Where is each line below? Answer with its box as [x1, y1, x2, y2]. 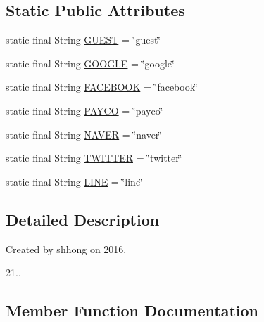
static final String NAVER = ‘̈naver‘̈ [6, 127, 163, 141]
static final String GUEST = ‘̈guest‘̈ [6, 32, 161, 47]
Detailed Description [6, 208, 160, 230]
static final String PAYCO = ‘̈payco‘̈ [6, 103, 163, 117]
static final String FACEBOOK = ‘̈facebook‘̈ [6, 79, 198, 94]
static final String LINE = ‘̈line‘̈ [6, 174, 143, 188]
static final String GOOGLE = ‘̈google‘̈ [6, 56, 175, 70]
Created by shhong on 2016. [6, 241, 127, 256]
